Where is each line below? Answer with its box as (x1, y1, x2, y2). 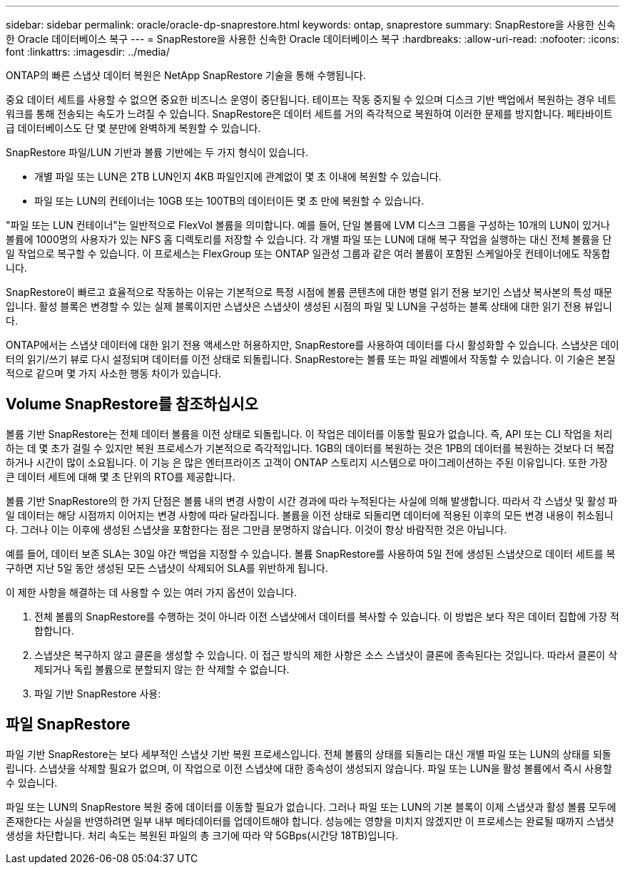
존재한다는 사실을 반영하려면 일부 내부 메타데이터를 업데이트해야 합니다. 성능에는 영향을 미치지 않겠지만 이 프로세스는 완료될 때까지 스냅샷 (6, 814, 614, 827)
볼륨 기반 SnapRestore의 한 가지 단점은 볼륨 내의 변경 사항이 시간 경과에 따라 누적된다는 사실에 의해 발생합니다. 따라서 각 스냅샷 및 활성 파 (6, 494, 618, 507)
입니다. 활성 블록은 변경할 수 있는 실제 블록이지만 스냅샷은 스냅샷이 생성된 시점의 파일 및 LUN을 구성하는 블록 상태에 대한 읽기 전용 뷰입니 (6, 300, 612, 312)
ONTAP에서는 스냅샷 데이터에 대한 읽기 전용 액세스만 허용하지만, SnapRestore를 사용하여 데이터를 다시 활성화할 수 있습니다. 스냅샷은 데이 (6, 339, 619, 351)
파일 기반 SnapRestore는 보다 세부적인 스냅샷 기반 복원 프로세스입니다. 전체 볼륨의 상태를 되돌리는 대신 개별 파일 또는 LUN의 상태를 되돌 (6, 747, 611, 760)
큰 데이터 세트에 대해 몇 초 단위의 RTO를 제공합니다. (6, 470, 235, 483)
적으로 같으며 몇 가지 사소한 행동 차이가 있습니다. (6, 367, 222, 379)
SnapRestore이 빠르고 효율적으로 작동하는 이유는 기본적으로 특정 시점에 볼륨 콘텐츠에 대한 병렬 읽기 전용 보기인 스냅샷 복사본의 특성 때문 (6, 286, 613, 298)
